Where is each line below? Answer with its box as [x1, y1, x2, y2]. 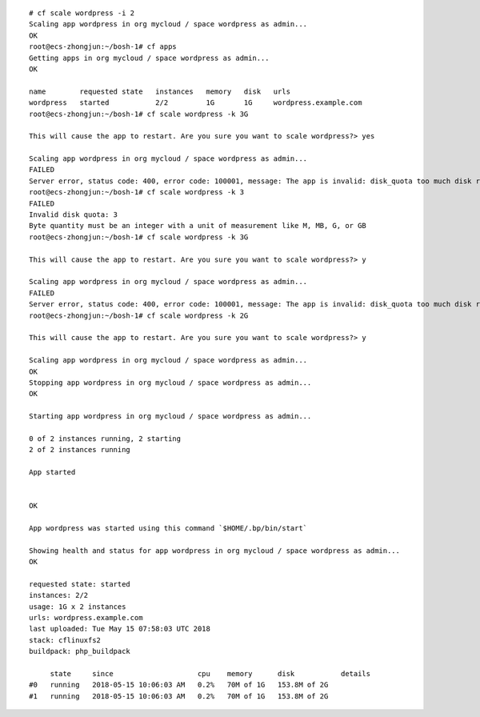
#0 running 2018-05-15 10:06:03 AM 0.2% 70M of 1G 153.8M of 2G [29, 680, 329, 690]
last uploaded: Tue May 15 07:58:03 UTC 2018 [29, 624, 211, 634]
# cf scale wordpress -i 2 [29, 9, 135, 18]
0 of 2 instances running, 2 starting [29, 434, 182, 443]
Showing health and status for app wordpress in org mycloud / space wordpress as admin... [29, 546, 400, 555]
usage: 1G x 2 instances [29, 602, 126, 611]
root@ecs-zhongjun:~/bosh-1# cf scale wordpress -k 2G [29, 310, 249, 320]
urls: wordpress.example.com [29, 613, 143, 623]
